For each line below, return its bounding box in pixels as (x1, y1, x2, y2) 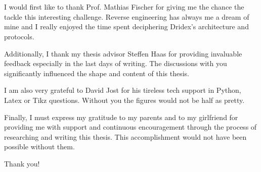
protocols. (4, 31, 34, 41)
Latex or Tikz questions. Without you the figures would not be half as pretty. (4, 94, 245, 105)
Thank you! (4, 158, 40, 168)
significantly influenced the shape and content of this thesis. (4, 68, 189, 78)
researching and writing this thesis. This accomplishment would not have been (4, 131, 247, 142)
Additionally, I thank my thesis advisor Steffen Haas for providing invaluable (4, 48, 242, 59)
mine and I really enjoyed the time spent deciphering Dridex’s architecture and (4, 21, 249, 32)
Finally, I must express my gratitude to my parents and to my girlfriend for (4, 111, 238, 122)
